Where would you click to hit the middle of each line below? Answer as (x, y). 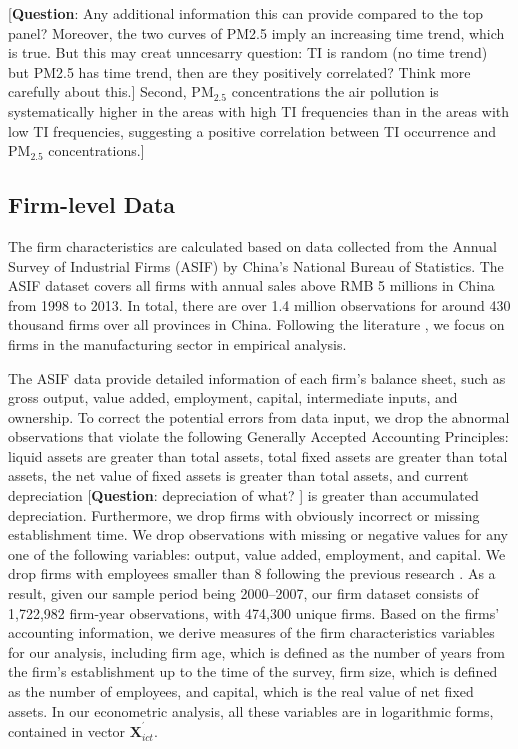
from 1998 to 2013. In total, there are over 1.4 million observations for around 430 (259, 304)
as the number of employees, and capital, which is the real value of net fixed (241, 691)
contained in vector (67, 731)
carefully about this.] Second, (97, 91)
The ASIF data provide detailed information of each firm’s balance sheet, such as (257, 377)
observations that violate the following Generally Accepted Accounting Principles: (258, 436)
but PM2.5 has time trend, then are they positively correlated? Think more (239, 71)
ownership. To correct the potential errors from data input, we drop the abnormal (259, 416)
